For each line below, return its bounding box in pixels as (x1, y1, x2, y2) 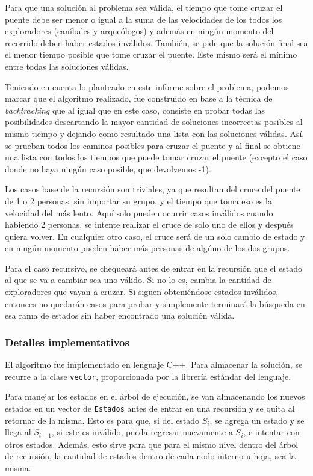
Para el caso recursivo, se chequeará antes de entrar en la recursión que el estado (5, 261, 303, 274)
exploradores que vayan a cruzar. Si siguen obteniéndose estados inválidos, (5, 285, 279, 298)
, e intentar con (243, 426, 300, 438)
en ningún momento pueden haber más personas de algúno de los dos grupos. (5, 242, 290, 254)
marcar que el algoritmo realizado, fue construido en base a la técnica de (5, 92, 273, 105)
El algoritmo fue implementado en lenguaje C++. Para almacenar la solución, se (5, 358, 303, 371)
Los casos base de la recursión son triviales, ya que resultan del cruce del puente (5, 183, 300, 195)
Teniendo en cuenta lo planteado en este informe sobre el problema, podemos (5, 80, 289, 93)
